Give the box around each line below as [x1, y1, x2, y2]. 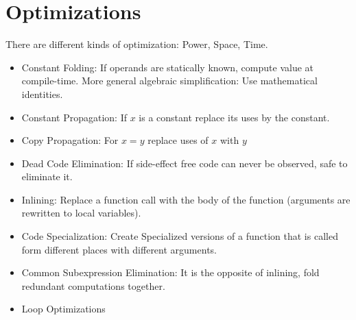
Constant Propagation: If [21, 110, 127, 124]
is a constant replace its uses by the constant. [139, 110, 330, 124]
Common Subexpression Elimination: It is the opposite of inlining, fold [21, 265, 320, 280]
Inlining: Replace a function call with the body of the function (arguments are [21, 192, 351, 206]
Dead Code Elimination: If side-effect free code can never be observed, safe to [21, 156, 348, 170]
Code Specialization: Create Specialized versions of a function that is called [21, 229, 338, 243]
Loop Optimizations [21, 301, 106, 316]
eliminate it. [21, 169, 73, 184]
